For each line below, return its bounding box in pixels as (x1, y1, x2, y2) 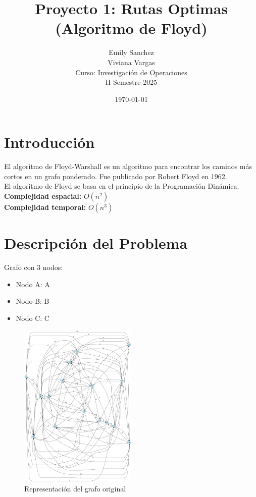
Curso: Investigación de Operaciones (75, 67, 187, 77)
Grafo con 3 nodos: (4, 262, 63, 272)
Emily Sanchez (109, 47, 154, 58)
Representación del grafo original (24, 483, 126, 493)
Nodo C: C (16, 312, 49, 323)
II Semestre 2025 (105, 77, 158, 87)
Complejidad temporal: (4, 202, 86, 212)
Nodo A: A (16, 279, 50, 289)
